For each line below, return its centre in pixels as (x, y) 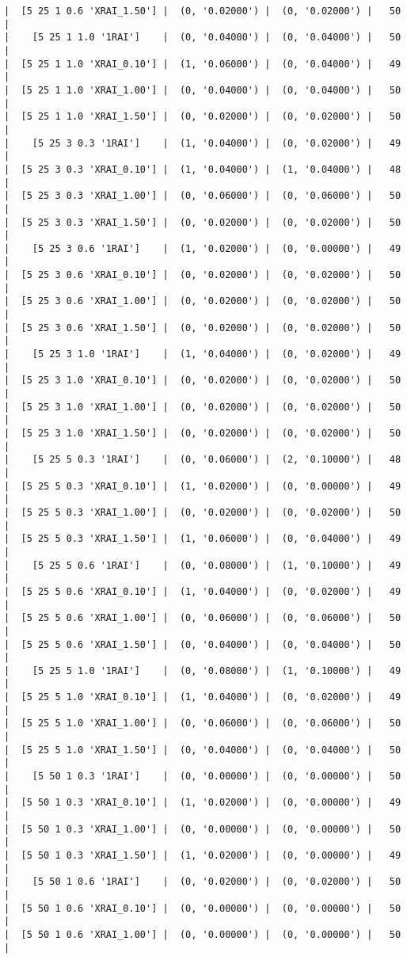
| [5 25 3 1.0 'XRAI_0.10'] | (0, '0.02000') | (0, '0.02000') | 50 (203, 381)
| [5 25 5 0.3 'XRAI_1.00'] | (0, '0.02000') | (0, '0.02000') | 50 (203, 512)
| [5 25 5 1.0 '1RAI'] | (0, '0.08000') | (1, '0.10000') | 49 (203, 670)
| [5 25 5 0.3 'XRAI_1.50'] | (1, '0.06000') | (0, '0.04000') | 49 (203, 539)
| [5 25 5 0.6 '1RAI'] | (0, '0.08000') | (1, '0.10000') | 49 (203, 565)
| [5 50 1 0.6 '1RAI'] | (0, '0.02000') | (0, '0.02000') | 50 (203, 882)
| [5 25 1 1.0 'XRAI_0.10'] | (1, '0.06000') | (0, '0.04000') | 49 (203, 64)
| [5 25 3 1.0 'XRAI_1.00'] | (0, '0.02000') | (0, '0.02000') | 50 (203, 407)
